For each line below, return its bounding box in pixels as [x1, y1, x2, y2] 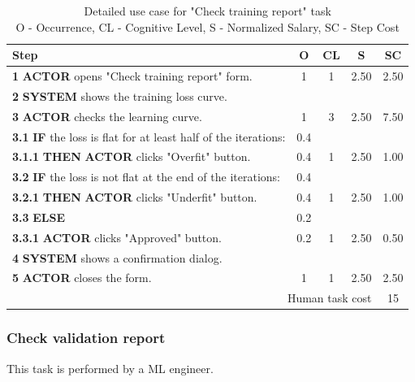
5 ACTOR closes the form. [12, 269, 152, 286]
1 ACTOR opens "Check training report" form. [12, 67, 253, 85]
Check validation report [6, 328, 166, 348]
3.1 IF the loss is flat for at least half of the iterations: [12, 128, 286, 145]
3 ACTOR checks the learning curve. [12, 107, 202, 124]
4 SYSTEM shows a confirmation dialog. [12, 249, 223, 266]
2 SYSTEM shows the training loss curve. [12, 87, 227, 104]
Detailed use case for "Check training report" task [84, 2, 331, 19]
